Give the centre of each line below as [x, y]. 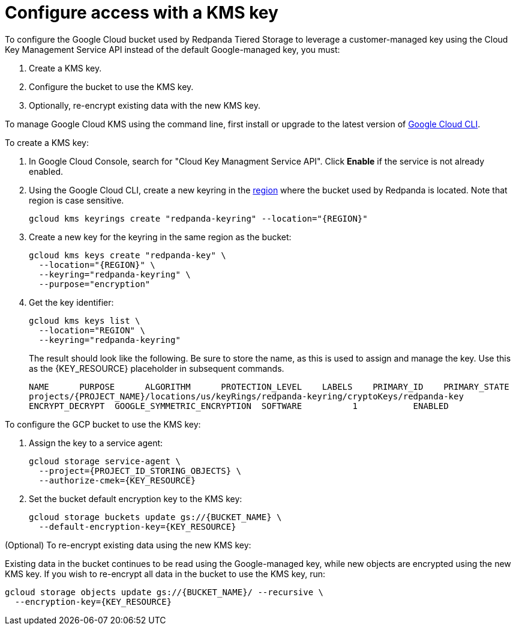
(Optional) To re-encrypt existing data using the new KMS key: [128, 545]
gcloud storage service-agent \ [105, 461]
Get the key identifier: [71, 302]
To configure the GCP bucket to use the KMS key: [103, 424]
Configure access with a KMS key [142, 13]
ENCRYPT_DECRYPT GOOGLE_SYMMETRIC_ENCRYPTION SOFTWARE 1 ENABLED [239, 406]
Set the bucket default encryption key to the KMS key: [136, 498]
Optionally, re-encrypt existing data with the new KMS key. [145, 105]
